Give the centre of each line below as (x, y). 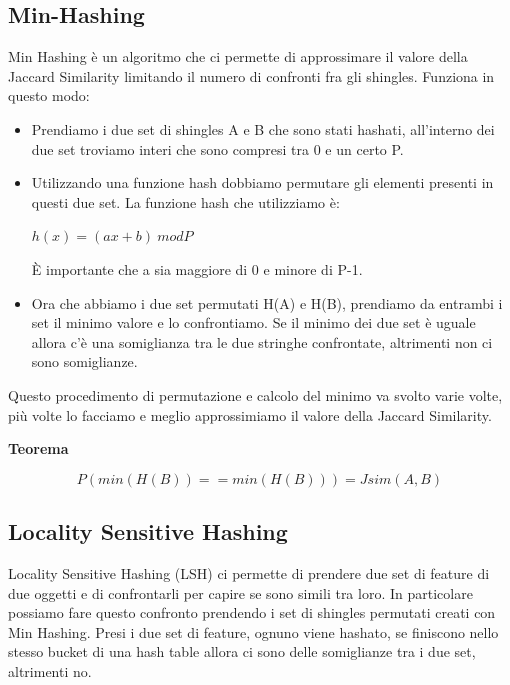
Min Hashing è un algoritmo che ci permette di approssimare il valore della (238, 56)
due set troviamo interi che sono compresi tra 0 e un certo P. (217, 148)
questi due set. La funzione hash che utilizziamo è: (185, 201)
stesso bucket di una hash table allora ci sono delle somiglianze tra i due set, (242, 651)
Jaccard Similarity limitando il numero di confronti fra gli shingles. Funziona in (251, 75)
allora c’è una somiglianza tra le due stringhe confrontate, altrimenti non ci (262, 341)
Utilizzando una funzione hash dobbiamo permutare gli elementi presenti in (262, 182)
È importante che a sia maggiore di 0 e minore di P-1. (197, 268)
